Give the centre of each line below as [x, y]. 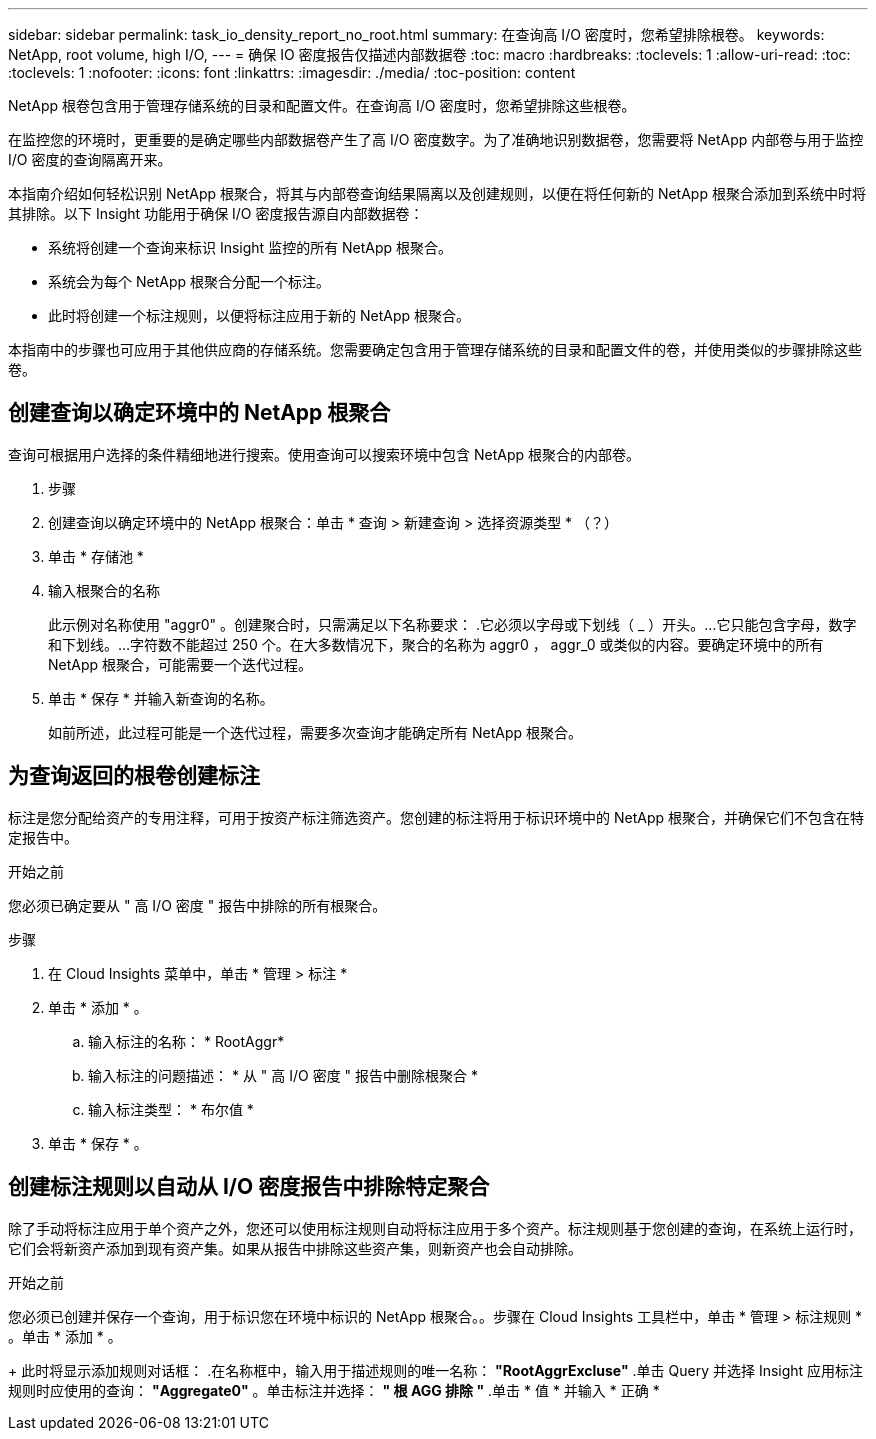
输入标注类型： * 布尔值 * [171, 1109]
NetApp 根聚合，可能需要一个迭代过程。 [180, 664]
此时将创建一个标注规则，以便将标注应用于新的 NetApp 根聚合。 [259, 315]
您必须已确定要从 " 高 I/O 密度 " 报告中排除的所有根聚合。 [197, 905]
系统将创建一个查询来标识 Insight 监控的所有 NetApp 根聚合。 [250, 247]
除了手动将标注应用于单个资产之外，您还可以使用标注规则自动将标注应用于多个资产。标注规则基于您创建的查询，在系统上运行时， [435, 1228]
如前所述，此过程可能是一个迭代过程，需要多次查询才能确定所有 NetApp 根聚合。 [315, 732]
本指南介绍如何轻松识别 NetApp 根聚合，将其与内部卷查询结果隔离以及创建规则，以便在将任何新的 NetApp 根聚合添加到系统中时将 [437, 193]
